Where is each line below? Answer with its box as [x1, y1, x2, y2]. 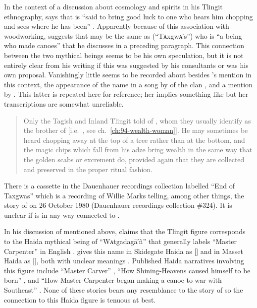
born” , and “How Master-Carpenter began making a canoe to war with [4, 275, 222, 285]
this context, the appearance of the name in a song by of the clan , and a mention [4, 79, 253, 89]
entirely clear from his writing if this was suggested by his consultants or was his [4, 60, 249, 70]
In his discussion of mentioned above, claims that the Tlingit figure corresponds [4, 226, 246, 237]
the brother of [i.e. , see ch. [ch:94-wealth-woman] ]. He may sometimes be [23, 125, 248, 135]
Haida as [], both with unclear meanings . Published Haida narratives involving [4, 255, 244, 266]
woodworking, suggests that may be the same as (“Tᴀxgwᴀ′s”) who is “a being [4, 30, 242, 41]
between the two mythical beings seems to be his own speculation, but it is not [4, 50, 244, 60]
